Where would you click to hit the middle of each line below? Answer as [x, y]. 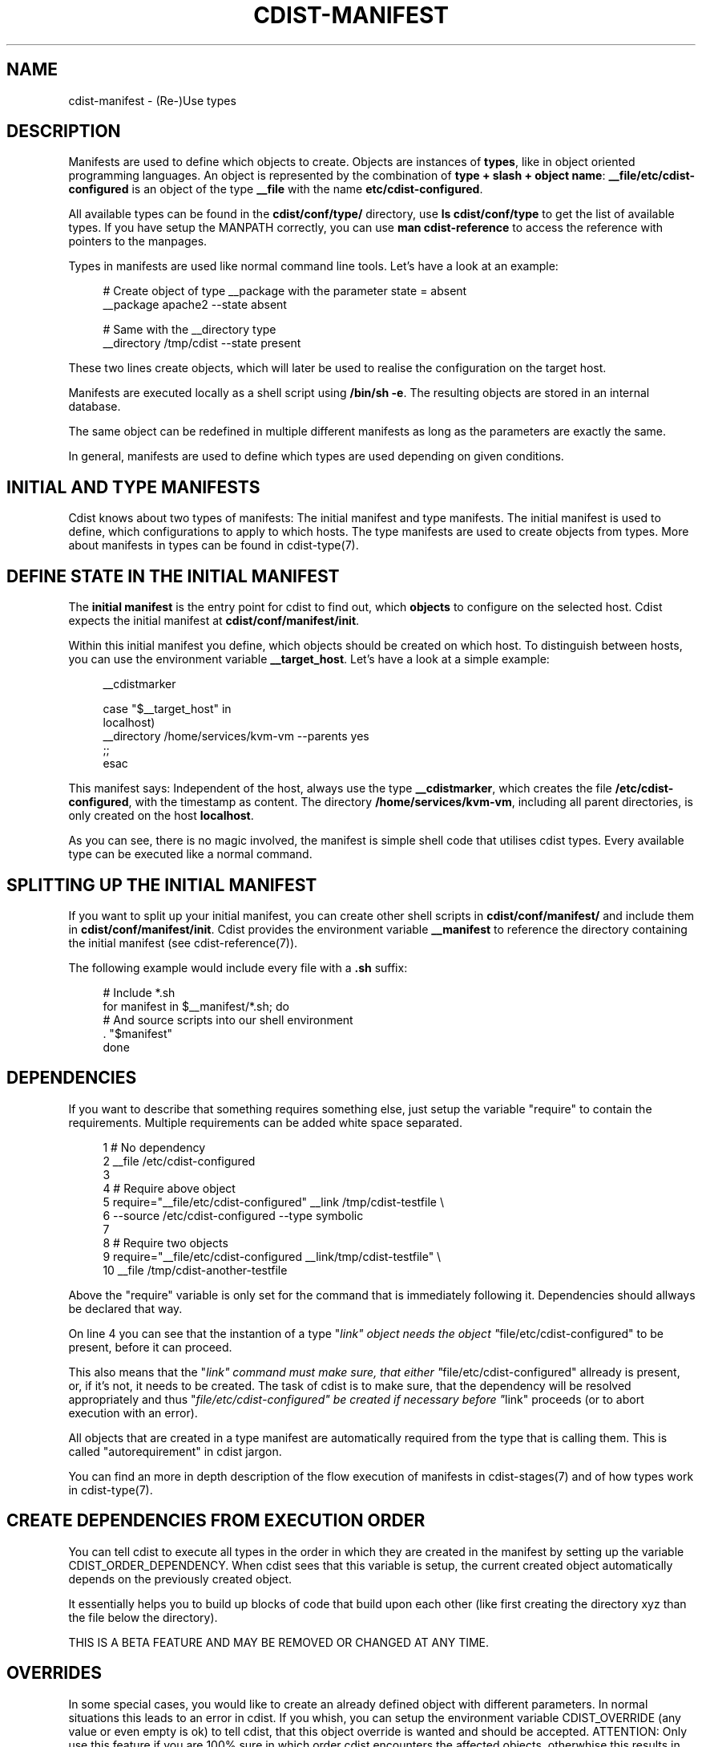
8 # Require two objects [165, 1242]
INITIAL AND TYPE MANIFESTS [133, 487]
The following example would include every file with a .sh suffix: [238, 967]
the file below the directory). [143, 1617]
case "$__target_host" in [167, 709]
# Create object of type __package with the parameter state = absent [285, 291]
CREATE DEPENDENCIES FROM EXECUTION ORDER [216, 1521]
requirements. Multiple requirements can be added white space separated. [265, 1122]
